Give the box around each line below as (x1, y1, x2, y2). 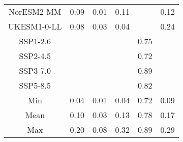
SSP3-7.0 (19, 65, 51, 76)
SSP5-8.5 (19, 79, 51, 91)
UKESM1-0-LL (8, 20, 62, 32)
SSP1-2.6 (19, 35, 51, 47)
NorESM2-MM (9, 6, 62, 17)
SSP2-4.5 (19, 50, 51, 62)
